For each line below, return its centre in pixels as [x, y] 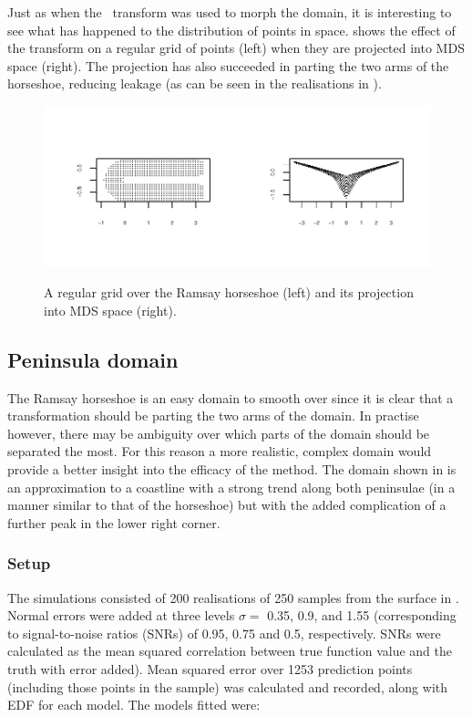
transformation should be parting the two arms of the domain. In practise [213, 416]
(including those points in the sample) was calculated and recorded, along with [228, 686]
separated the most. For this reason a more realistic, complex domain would [220, 451]
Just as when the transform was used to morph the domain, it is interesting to [230, 12]
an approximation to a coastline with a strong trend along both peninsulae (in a [231, 487]
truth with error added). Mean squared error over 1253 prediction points [210, 668]
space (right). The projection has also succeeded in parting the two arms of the [228, 65]
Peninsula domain [93, 359]
